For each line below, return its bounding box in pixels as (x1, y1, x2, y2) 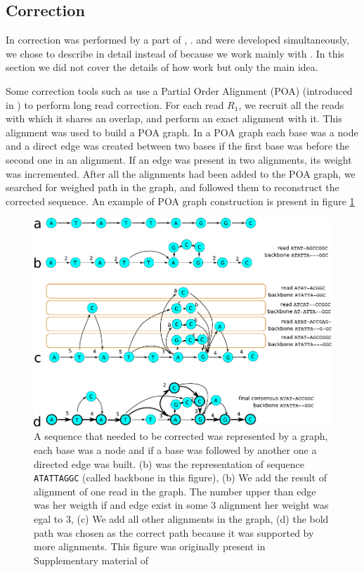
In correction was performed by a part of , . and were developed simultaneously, (6, 32, 349, 47)
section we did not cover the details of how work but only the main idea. (6, 60, 318, 74)
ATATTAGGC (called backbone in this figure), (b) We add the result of (34, 470, 327, 485)
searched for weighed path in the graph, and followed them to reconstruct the (6, 180, 339, 195)
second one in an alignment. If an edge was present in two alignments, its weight (6, 152, 352, 167)
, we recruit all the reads (238, 97, 344, 112)
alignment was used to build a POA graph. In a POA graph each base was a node (6, 124, 358, 139)
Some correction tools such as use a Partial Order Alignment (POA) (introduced (6, 83, 353, 98)
